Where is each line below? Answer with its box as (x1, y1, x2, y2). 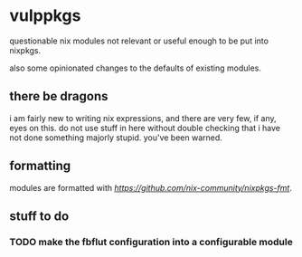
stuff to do (9, 208, 70, 224)
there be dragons (9, 89, 109, 104)
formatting (9, 158, 71, 174)
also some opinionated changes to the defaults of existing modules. (9, 62, 262, 73)
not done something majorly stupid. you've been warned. (9, 132, 223, 143)
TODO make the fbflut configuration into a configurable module (9, 235, 294, 248)
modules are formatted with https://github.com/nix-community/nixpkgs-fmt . (9, 182, 292, 193)
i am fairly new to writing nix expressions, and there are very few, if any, (9, 112, 278, 123)
